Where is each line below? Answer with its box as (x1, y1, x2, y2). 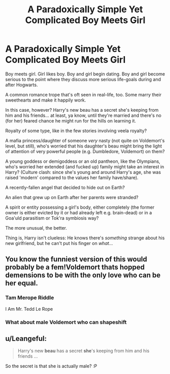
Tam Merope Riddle (5, 294, 54, 302)
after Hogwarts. (5, 82, 38, 88)
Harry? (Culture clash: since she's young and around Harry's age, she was (5, 169, 161, 175)
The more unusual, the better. (5, 225, 67, 231)
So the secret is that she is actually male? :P (5, 363, 97, 369)
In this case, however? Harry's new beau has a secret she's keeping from (5, 107, 159, 113)
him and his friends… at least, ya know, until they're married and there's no (5, 112, 161, 118)
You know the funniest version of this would (5, 255, 147, 264)
